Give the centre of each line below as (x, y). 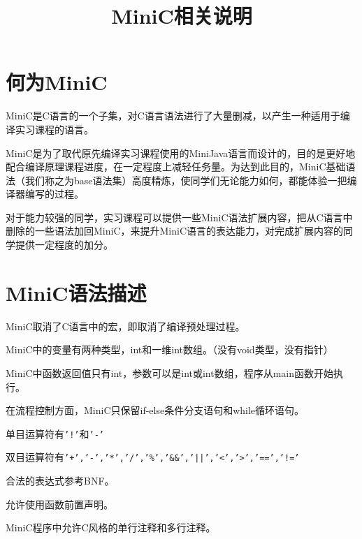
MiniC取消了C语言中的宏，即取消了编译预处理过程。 (125, 326)
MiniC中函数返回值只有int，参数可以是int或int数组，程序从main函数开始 (170, 372)
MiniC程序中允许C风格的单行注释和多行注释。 (111, 527)
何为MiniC (57, 82)
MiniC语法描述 (76, 292)
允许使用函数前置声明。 (59, 504)
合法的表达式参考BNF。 (60, 481)
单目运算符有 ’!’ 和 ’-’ (55, 433)
